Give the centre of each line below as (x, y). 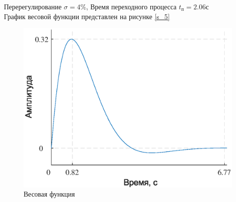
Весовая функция (49, 194)
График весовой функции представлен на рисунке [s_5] (87, 16)
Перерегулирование (33, 6)
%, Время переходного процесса (129, 6)
